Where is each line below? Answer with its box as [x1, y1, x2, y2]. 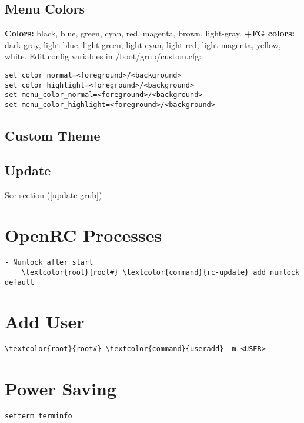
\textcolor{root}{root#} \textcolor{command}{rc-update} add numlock [21, 268, 300, 277]
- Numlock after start [5, 258, 93, 267]
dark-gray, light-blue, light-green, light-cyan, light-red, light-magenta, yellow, [5, 38, 281, 51]
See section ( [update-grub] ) [5, 188, 102, 201]
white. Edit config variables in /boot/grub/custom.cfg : [5, 50, 202, 62]
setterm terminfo [5, 412, 72, 421]
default [5, 278, 35, 287]
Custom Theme [5, 126, 101, 144]
